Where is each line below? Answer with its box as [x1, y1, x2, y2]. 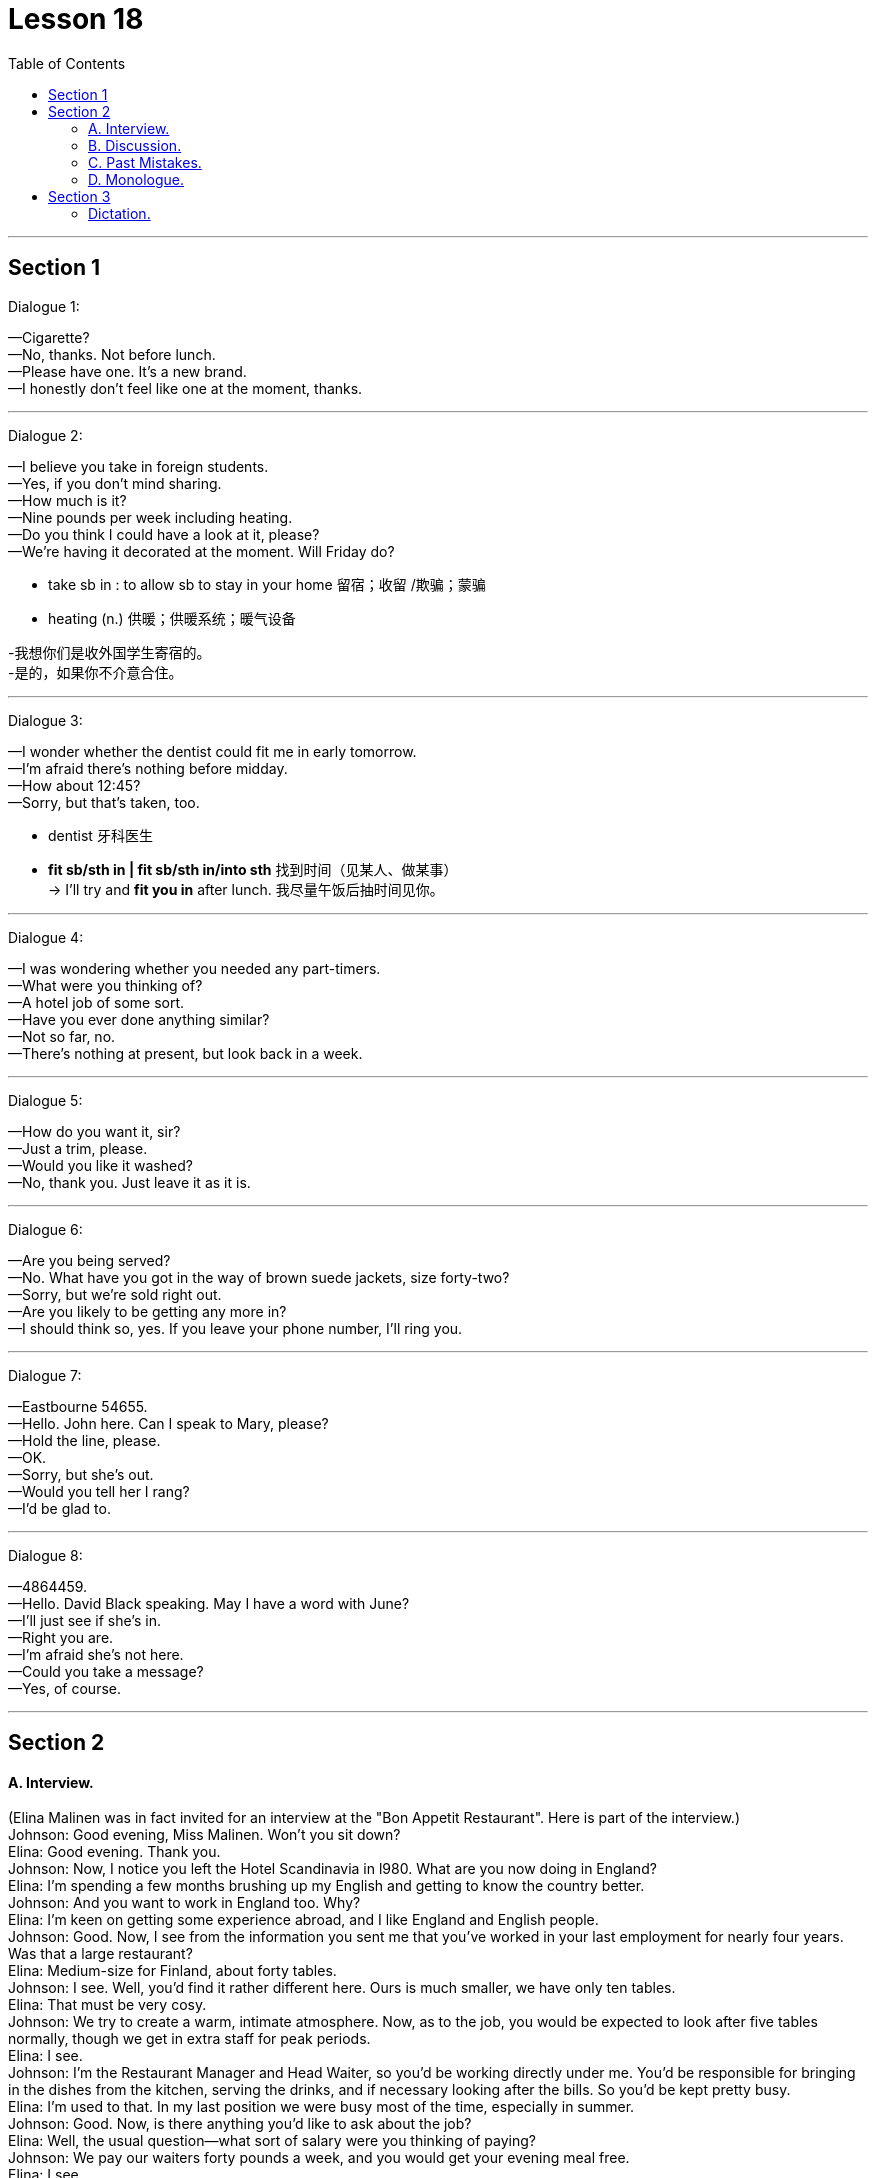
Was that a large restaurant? [8, 1945, 193, 1963]
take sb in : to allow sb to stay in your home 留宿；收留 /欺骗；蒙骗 [48, 575, 486, 593]
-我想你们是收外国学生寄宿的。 [8, 643, 211, 661]
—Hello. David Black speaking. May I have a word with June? [8, 1594, 410, 1612]
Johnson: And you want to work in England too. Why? [8, 1894, 361, 1912]
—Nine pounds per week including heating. [8, 508, 293, 526]
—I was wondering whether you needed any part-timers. [8, 959, 381, 977]
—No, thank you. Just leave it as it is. [8, 1173, 251, 1191]
